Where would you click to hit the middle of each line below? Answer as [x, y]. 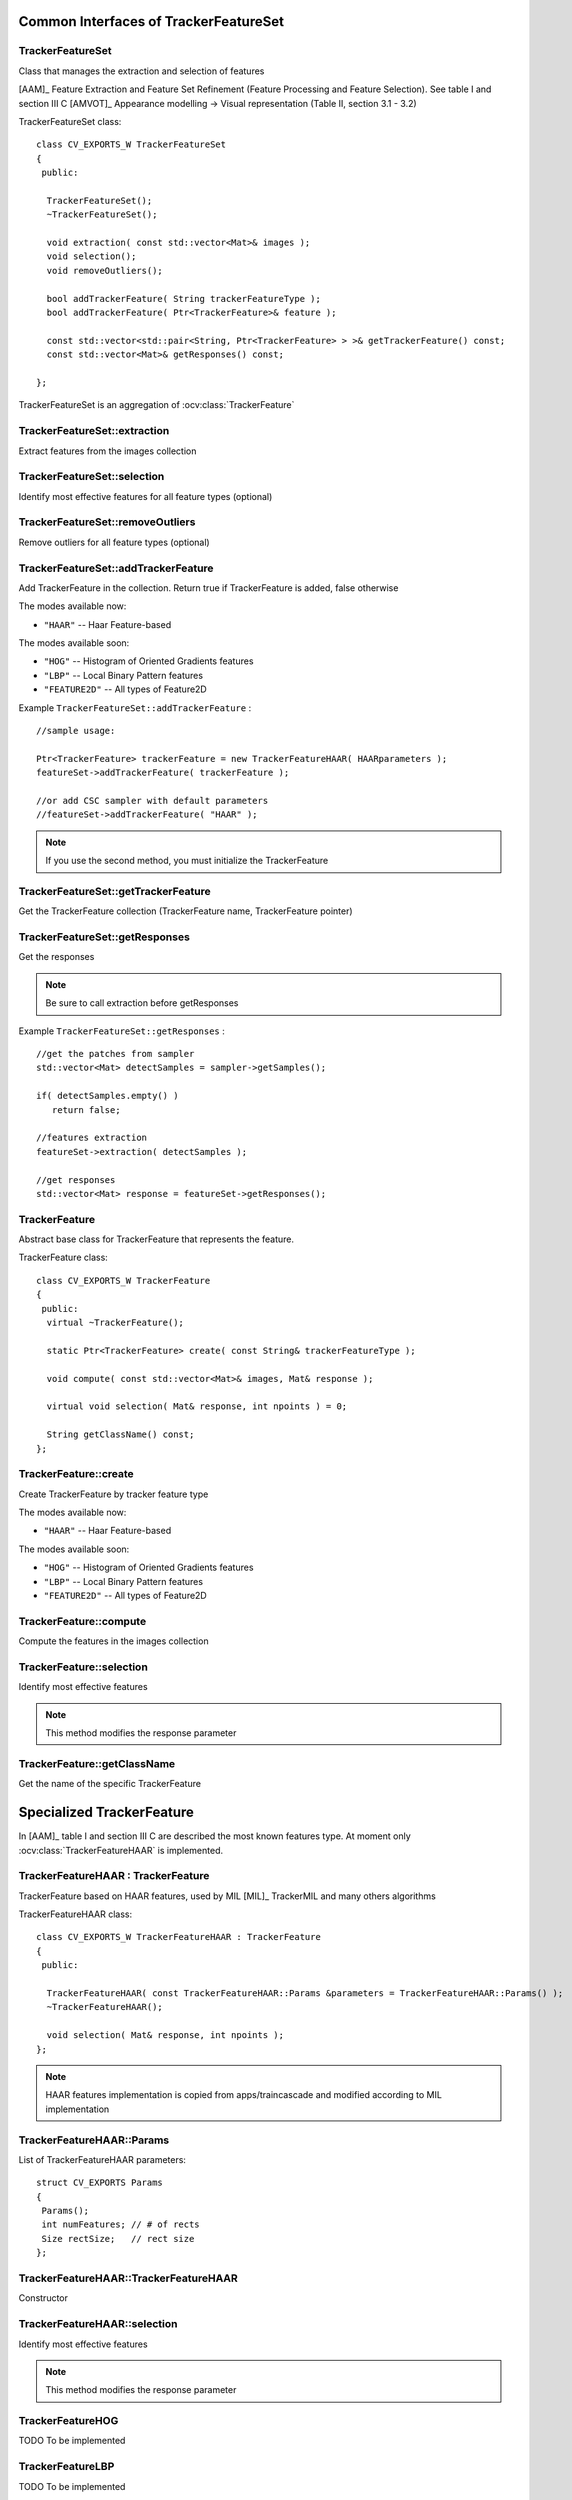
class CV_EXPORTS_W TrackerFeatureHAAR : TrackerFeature [179, 1937]
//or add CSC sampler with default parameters [152, 800]
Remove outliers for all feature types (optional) [114, 542]
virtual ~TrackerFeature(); [115, 1323]
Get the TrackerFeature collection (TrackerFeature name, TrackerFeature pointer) [186, 911]
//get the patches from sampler [115, 1054]
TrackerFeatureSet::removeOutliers [107, 522]
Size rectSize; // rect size [118, 2238]
